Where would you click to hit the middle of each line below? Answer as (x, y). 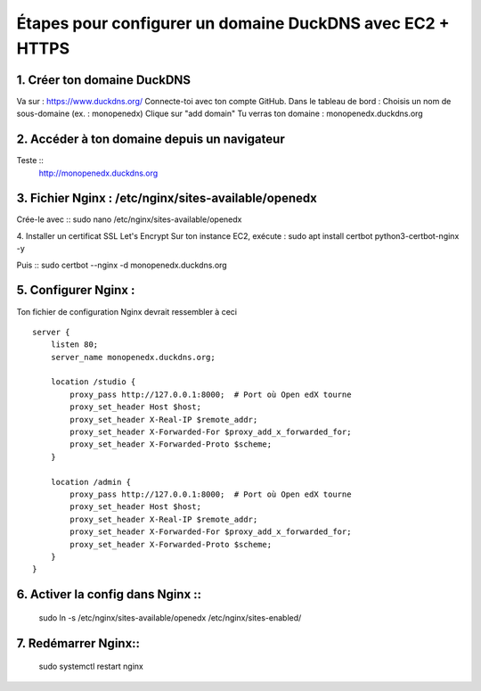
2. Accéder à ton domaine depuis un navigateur (151, 140)
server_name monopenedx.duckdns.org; (133, 357)
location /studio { (93, 382)
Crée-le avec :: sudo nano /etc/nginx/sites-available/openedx (129, 219)
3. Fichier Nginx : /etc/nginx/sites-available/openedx (167, 198)
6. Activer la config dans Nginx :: (109, 594)
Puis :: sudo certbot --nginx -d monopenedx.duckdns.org (122, 265)
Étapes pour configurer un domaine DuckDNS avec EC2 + (233, 23)
